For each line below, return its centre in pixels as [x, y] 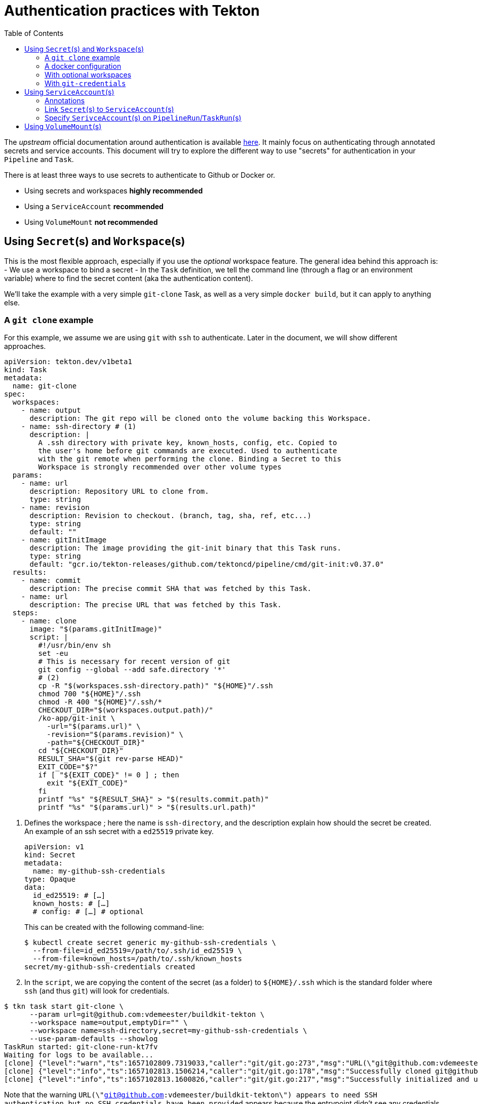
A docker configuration [83, 66]
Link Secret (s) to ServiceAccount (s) [109, 109]
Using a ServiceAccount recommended [94, 206]
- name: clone [49, 621]
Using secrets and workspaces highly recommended [114, 190]
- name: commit [51, 581]
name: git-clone [45, 386]
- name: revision [55, 508]
